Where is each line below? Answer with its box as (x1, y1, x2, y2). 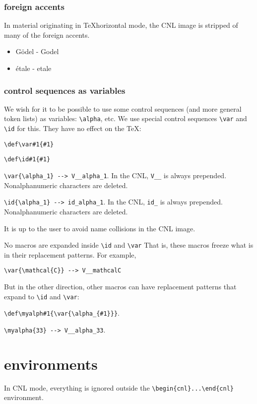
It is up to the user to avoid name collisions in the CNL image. (4, 223, 195, 233)
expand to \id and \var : (4, 291, 79, 301)
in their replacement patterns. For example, (4, 249, 136, 260)
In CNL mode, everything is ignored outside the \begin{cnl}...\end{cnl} (4, 382, 234, 393)
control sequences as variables (4, 84, 126, 96)
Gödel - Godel (15, 46, 59, 57)
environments (4, 353, 98, 374)
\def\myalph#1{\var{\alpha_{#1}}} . (4, 308, 120, 318)
